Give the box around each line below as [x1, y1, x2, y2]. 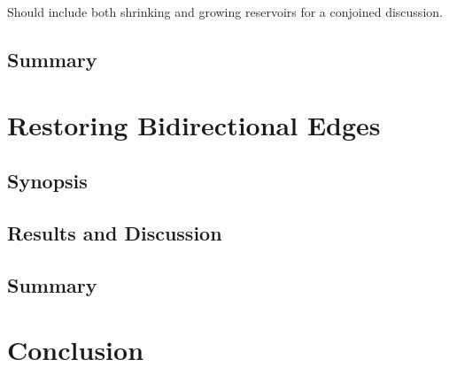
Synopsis [7, 167, 88, 195]
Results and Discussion [7, 218, 222, 246]
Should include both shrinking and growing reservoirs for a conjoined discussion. [7, 3, 443, 20]
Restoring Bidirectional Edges [7, 106, 381, 142]
